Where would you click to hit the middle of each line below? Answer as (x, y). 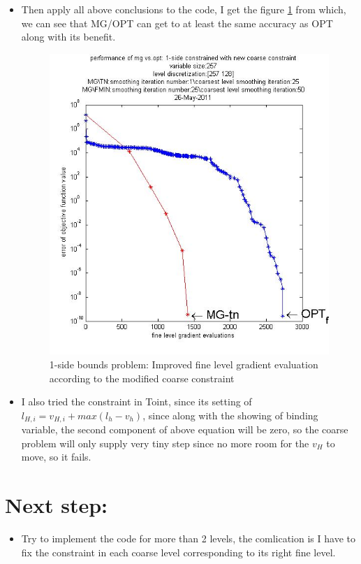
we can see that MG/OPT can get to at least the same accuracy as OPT (177, 23)
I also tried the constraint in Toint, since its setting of (137, 402)
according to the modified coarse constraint (142, 378)
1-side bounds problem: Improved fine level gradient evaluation (184, 364)
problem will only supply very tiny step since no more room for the (165, 443)
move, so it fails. (56, 457)
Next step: (57, 505)
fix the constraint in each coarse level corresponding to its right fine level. (178, 552)
